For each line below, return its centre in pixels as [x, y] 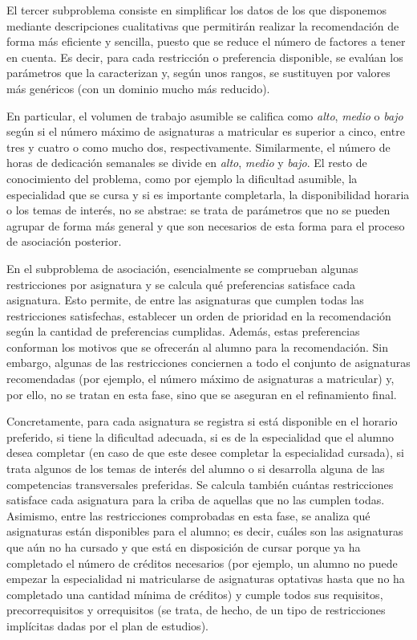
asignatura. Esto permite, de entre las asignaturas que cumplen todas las [185, 300]
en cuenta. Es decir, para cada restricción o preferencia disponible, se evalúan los [205, 57]
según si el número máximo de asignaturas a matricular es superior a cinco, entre [206, 131]
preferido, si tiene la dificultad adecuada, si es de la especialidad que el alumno [200, 436]
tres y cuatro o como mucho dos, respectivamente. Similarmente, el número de [198, 147]
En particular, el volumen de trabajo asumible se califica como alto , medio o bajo [205, 115]
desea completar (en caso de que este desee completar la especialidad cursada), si [206, 452]
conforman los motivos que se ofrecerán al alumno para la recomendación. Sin [198, 346]
